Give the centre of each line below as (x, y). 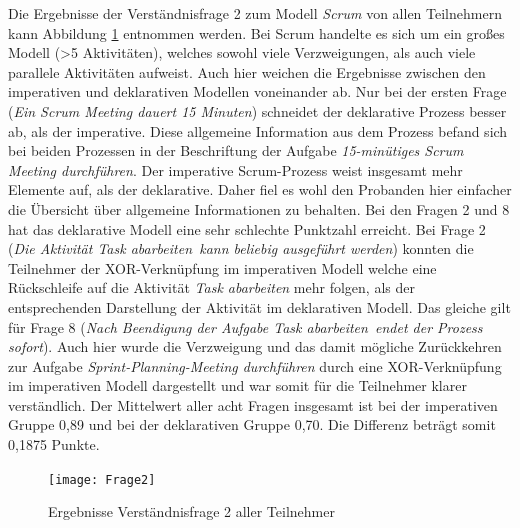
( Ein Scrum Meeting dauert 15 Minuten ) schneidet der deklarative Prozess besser (257, 110)
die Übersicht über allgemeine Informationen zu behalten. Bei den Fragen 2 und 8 (259, 208)
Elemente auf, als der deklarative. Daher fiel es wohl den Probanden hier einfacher (260, 189)
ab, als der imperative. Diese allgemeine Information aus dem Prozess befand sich (258, 130)
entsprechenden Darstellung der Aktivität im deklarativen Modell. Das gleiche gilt (259, 306)
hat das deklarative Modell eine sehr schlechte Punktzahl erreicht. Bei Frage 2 (247, 228)
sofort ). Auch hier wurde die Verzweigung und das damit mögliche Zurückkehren (255, 346)
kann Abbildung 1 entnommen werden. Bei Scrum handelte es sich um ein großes (256, 32)
